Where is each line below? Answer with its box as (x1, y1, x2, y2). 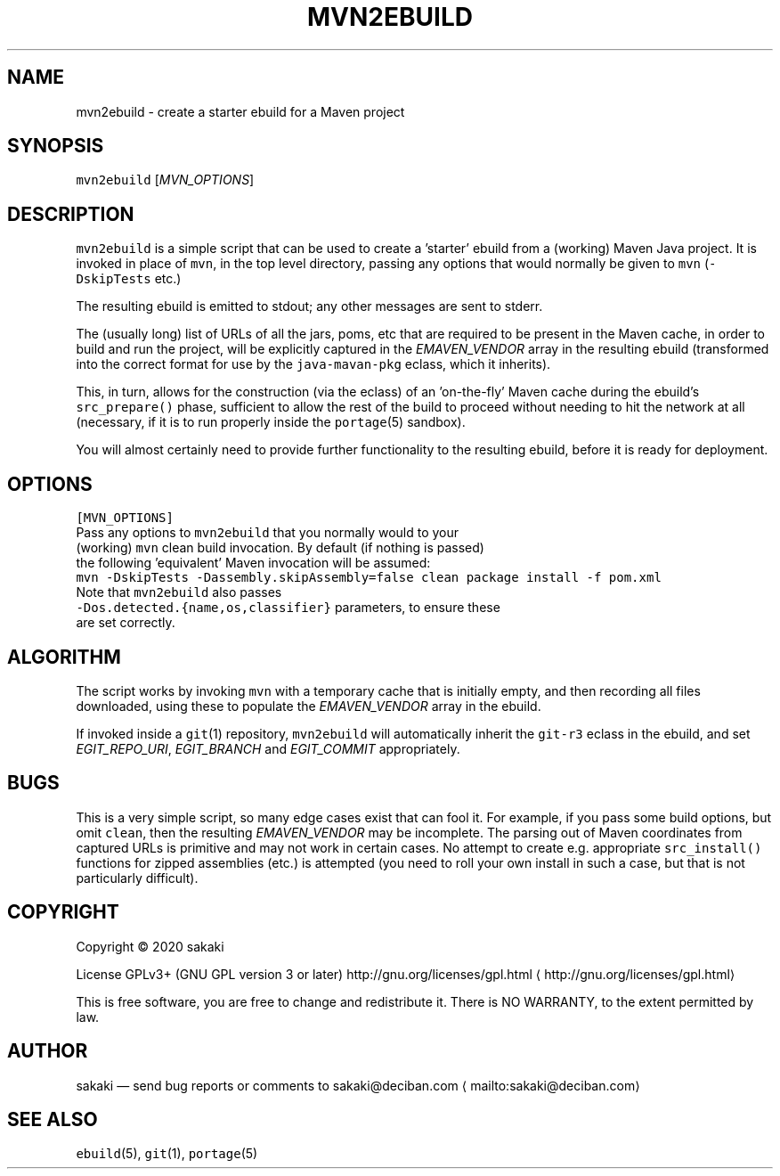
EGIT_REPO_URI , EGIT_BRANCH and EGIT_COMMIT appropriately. (76, 740, 460, 756)
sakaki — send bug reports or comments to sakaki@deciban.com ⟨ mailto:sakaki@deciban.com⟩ (76, 1077, 640, 1093)
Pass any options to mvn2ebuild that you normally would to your (76, 525, 459, 541)
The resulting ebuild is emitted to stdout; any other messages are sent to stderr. (76, 298, 543, 314)
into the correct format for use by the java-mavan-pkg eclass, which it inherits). (76, 356, 551, 372)
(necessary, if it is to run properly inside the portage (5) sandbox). (76, 414, 466, 430)
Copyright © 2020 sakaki (76, 938, 224, 954)
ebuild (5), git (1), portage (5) (76, 1146, 258, 1162)
